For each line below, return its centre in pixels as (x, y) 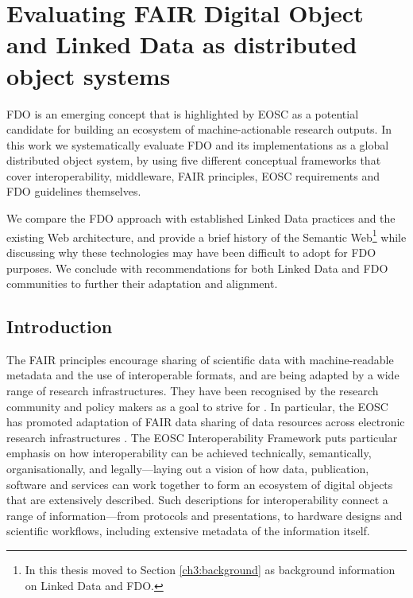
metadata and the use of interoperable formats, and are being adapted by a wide (203, 375)
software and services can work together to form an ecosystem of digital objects (200, 484)
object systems (89, 75)
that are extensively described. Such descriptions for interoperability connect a (197, 500)
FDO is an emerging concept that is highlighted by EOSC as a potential (183, 113)
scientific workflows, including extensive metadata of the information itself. (188, 531)
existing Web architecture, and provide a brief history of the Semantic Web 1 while (206, 235)
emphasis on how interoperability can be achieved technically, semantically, (189, 453)
